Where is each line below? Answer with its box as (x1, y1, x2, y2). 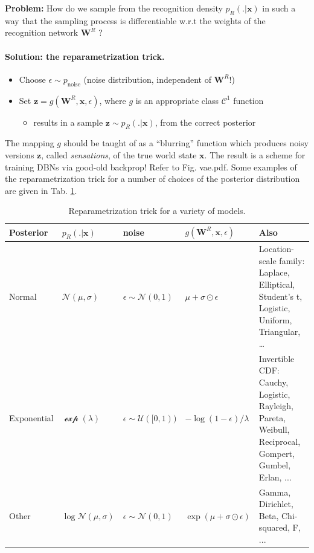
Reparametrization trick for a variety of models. (68, 204, 246, 217)
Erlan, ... (258, 470, 292, 483)
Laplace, (258, 266, 290, 279)
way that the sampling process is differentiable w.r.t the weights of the (5, 14, 266, 27)
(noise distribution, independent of (83, 73, 211, 85)
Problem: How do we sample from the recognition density (5, 2, 223, 14)
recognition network (5, 26, 78, 39)
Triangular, (258, 325, 301, 338)
